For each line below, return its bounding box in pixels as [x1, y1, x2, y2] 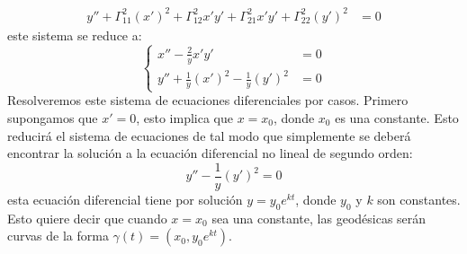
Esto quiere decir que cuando [7, 208, 167, 227]
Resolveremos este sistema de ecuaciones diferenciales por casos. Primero [7, 91, 409, 109]
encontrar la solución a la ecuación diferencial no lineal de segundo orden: [7, 144, 413, 162]
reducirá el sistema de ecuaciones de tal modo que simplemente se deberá [7, 126, 411, 145]
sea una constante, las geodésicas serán [211, 208, 427, 227]
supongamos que [7, 108, 98, 127]
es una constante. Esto [335, 108, 459, 127]
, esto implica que [136, 108, 233, 127]
